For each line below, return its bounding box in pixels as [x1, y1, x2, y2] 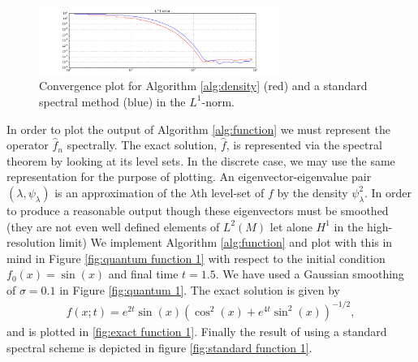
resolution [6, 234, 56, 251]
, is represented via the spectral [226, 136, 382, 153]
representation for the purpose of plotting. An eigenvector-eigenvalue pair [6, 168, 372, 185]
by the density [277, 183, 348, 200]
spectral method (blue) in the [39, 93, 186, 110]
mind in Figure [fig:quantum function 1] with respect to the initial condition [6, 249, 386, 266]
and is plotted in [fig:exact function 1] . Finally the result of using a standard [6, 323, 387, 339]
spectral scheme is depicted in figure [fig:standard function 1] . [6, 338, 312, 356]
